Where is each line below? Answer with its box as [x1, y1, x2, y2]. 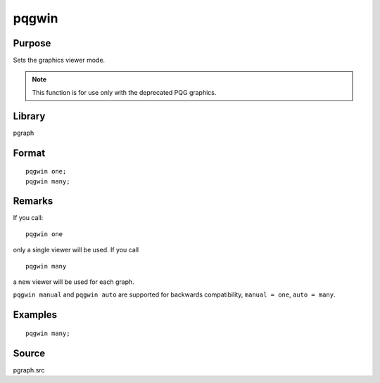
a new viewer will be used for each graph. [13, 278, 135, 286]
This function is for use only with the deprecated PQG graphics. [32, 88, 217, 96]
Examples [13, 309, 58, 321]
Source [13, 347, 46, 359]
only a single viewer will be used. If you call [13, 246, 139, 254]
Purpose [13, 37, 51, 49]
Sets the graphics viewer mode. [13, 56, 106, 65]
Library [13, 110, 46, 122]
